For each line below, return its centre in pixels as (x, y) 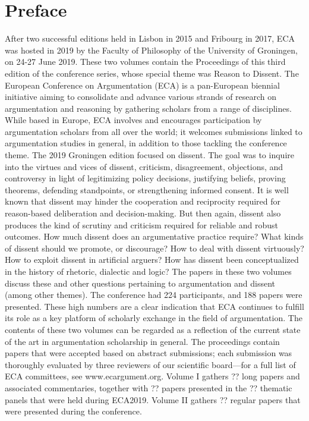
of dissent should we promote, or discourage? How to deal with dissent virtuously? (154, 248)
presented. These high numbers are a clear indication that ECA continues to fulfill (154, 306)
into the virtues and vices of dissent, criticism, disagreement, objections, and (144, 166)
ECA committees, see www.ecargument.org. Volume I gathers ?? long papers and (152, 376)
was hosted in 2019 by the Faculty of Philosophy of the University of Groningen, (151, 50)
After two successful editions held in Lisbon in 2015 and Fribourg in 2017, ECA (150, 38)
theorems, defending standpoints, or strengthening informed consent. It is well (147, 189)
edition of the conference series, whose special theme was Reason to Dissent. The (152, 73)
